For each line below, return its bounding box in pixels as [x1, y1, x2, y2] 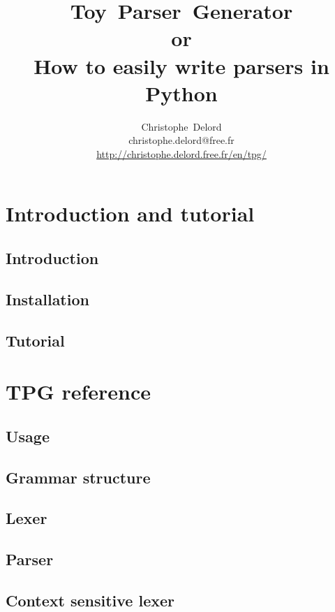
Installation [6, 288, 89, 309]
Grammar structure [6, 466, 151, 488]
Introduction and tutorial [6, 199, 255, 228]
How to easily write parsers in [33, 51, 329, 80]
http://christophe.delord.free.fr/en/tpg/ [96, 146, 267, 161]
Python [145, 78, 218, 107]
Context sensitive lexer [6, 589, 174, 611]
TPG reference [6, 377, 151, 406]
